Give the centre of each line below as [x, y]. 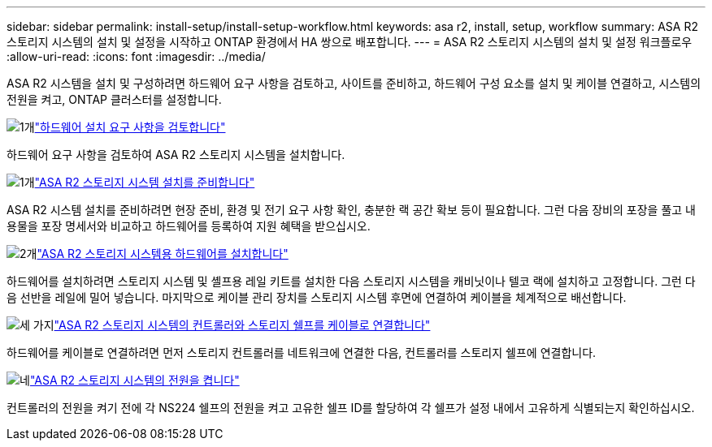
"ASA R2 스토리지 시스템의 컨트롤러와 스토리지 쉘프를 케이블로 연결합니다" [242, 325]
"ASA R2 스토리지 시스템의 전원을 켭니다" [135, 380]
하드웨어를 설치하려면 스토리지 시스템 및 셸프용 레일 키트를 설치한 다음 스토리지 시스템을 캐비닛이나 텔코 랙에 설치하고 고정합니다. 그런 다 [351, 281]
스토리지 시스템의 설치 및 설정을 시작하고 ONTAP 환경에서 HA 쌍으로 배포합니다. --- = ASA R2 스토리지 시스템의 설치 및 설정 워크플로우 [349, 42]
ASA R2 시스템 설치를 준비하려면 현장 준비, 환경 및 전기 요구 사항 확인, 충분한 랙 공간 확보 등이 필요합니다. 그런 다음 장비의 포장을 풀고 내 [351, 210]
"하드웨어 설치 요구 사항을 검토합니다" [130, 127]
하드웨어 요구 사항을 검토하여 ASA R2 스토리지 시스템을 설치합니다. [176, 155]
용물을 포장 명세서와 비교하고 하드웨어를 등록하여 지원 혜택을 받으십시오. [189, 226]
